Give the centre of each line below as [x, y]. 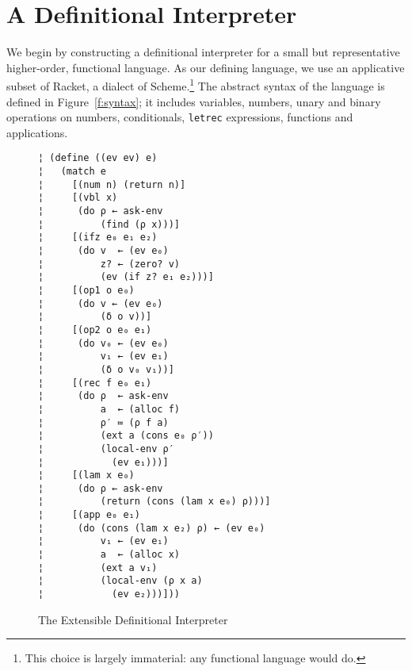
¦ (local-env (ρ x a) [120, 581]
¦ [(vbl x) [78, 198]
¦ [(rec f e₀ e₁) [95, 383]
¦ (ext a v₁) [98, 567]
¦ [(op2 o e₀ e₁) [95, 330]
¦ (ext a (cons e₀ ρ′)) [126, 436]
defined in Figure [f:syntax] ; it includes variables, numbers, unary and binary [194, 101]
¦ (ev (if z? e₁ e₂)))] [126, 277]
